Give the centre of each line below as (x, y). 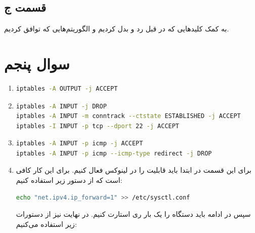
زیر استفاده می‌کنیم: (46, 224)
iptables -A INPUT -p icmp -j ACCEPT (79, 144)
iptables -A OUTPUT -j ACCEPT (67, 88)
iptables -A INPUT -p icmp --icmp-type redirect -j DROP (114, 153)
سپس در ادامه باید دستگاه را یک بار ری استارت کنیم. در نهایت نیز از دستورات (133, 214)
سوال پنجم (37, 63)
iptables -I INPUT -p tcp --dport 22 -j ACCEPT (98, 126)
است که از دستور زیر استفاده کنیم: (69, 180)
